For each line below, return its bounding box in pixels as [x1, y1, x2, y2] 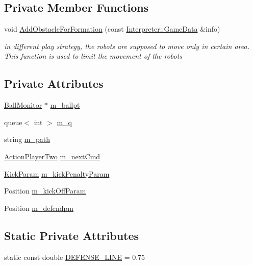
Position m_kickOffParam [4, 185, 86, 196]
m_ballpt [50, 100, 80, 110]
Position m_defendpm [4, 202, 74, 213]
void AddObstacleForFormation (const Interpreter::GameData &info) [4, 23, 220, 34]
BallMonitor [4, 100, 42, 110]
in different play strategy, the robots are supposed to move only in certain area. [4, 40, 249, 51]
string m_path [4, 134, 50, 144]
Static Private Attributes [4, 227, 139, 243]
